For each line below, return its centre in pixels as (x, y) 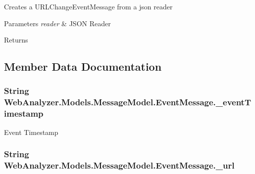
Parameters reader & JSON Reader (57, 23)
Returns (16, 40)
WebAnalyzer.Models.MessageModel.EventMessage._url (119, 165)
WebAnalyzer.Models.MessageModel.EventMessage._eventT (127, 102)
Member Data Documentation (83, 66)
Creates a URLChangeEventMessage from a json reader (88, 6)
